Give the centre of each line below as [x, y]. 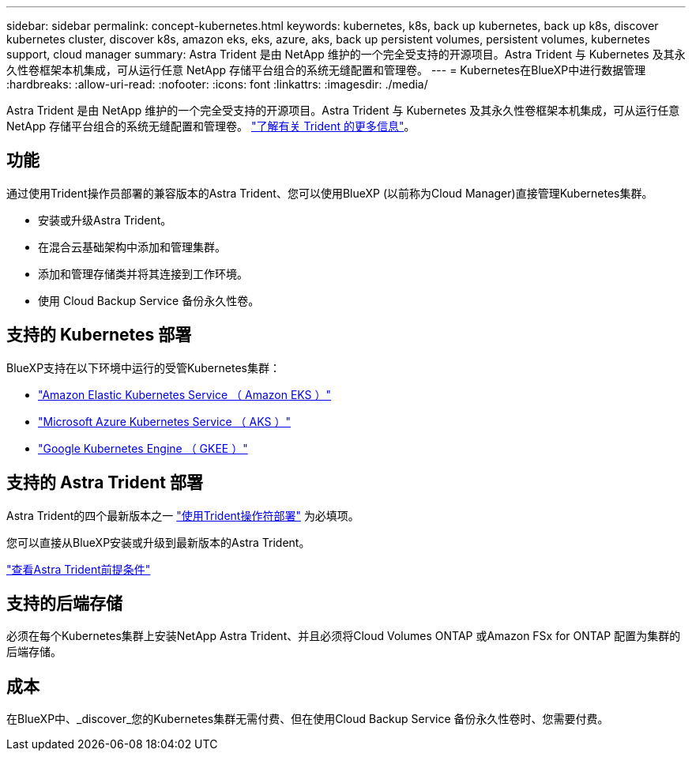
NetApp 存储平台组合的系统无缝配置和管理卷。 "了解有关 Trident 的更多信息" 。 [211, 126]
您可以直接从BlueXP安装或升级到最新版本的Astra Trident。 [158, 542]
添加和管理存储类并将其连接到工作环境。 [143, 273]
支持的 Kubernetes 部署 [99, 335]
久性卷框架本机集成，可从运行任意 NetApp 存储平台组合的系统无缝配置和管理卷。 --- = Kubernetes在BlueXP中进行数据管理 [326, 70]
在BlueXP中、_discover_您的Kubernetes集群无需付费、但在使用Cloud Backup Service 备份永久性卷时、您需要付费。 [308, 719]
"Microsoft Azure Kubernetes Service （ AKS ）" [164, 421]
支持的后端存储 [64, 603]
